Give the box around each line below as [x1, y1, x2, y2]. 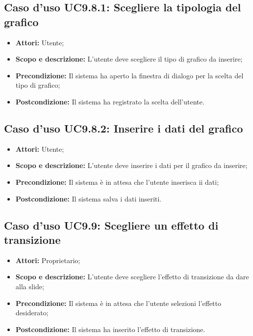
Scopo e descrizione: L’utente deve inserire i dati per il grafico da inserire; [15, 160, 248, 170]
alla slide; [15, 281, 44, 291]
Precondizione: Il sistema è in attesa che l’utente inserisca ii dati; [15, 176, 219, 187]
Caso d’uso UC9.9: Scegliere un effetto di [4, 217, 218, 233]
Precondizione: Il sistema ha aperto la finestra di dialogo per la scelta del [15, 70, 244, 80]
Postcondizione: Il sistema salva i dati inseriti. [15, 193, 162, 203]
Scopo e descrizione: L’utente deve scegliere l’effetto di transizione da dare [15, 271, 249, 282]
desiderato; [15, 307, 49, 318]
